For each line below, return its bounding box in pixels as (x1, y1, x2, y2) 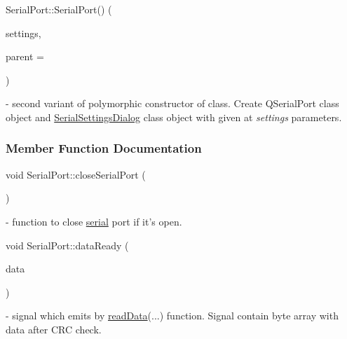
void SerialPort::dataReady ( (6, 237, 129, 252)
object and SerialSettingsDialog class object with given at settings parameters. (6, 109, 342, 124)
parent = (6, 49, 44, 64)
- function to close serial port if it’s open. (6, 214, 182, 228)
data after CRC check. (6, 321, 102, 336)
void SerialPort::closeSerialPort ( (6, 167, 146, 181)
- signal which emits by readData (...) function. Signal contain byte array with (6, 308, 339, 323)
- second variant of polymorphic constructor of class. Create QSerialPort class (6, 96, 339, 111)
